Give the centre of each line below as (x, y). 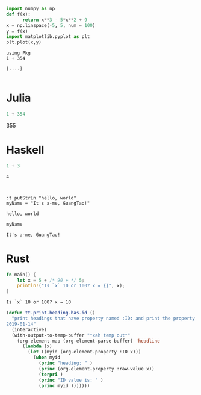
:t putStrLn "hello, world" (42, 198)
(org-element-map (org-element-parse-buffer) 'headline (89, 341)
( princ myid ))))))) (64, 385)
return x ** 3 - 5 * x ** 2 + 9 (54, 20)
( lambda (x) (37, 346)
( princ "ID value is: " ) (71, 380)
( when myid (47, 358)
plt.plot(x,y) (24, 42)
